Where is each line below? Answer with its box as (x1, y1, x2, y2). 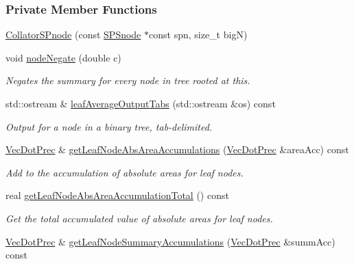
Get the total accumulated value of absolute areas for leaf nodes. (5, 211, 273, 225)
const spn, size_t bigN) (149, 27, 248, 42)
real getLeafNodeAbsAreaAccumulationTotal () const (5, 188, 229, 202)
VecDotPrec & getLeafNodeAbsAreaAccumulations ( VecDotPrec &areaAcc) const (5, 142, 349, 157)
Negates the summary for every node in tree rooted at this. (5, 73, 250, 88)
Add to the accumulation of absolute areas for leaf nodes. (5, 165, 244, 179)
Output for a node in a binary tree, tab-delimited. (5, 119, 213, 133)
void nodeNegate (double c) (5, 50, 121, 64)
